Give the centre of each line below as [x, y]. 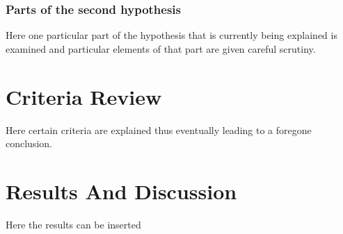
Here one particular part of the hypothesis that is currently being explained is [171, 35]
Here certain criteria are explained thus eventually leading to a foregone [159, 129]
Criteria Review [84, 96]
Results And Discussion [121, 191]
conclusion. [29, 143]
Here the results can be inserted [73, 224]
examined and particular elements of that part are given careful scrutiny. [161, 48]
